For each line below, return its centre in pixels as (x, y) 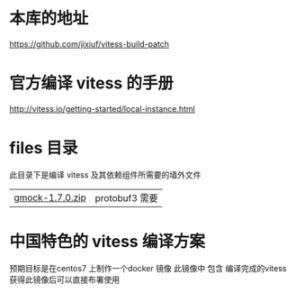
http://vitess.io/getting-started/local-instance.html (102, 108)
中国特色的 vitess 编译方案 (107, 242)
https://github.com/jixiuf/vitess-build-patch (89, 44)
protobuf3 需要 (126, 197)
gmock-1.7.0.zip (50, 197)
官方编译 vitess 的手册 (91, 83)
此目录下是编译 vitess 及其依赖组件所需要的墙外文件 (105, 174)
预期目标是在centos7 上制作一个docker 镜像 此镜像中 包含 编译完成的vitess (148, 268)
